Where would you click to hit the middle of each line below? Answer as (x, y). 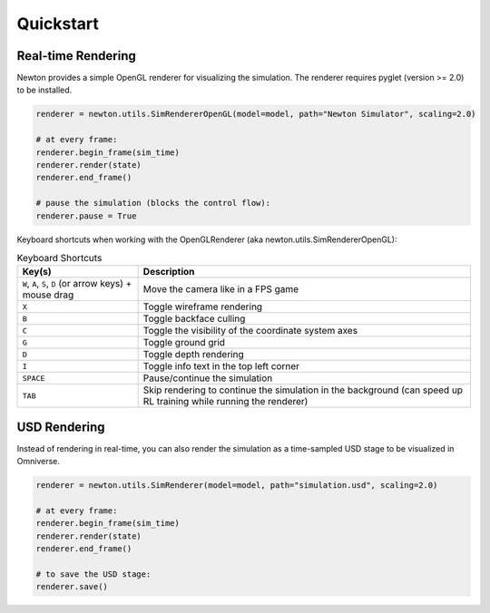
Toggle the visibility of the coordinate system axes (250, 331)
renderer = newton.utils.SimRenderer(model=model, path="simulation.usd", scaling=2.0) (237, 486)
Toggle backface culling (194, 319)
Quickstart (58, 24)
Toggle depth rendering (193, 355)
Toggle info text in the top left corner (221, 366)
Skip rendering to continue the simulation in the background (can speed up (303, 390)
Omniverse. (39, 462)
